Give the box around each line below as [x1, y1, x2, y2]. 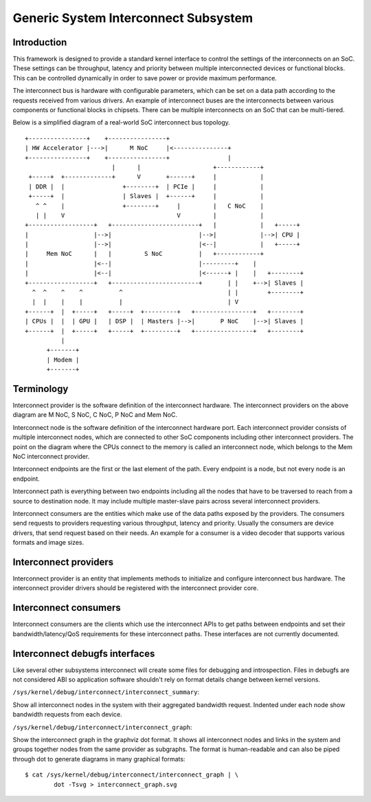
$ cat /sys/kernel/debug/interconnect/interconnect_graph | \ [25, 771, 239, 779]
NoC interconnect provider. [12, 453, 90, 461]
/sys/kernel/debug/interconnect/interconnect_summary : [12, 688, 199, 696]
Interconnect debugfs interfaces [12, 647, 155, 660]
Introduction [12, 36, 67, 48]
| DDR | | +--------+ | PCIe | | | [28, 182, 265, 191]
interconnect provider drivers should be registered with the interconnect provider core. [12, 584, 259, 592]
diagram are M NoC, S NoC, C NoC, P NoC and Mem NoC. [12, 411, 178, 419]
